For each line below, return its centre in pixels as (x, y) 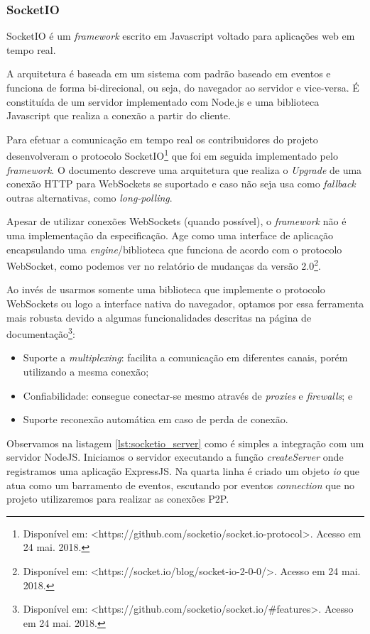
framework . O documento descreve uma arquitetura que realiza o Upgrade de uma (184, 169)
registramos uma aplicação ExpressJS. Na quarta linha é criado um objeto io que (183, 471)
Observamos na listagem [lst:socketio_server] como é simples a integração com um (185, 443)
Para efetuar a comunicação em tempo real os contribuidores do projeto (162, 139)
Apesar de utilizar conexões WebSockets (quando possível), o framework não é (176, 221)
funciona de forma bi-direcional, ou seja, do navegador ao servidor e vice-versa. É (183, 87)
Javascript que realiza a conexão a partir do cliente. (119, 115)
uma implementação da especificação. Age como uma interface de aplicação (170, 235)
